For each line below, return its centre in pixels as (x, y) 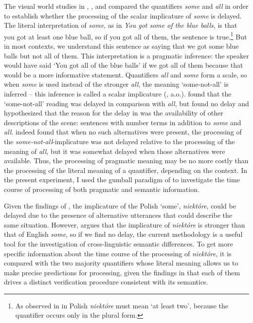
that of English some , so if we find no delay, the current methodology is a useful (123, 234)
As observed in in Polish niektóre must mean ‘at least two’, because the (122, 305)
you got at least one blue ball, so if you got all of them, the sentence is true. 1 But (126, 36)
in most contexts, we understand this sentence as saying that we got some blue (121, 46)
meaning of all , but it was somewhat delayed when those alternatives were (115, 151)
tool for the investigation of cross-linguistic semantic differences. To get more (118, 243)
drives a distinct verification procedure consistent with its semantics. (106, 282)
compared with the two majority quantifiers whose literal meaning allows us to (121, 263)
